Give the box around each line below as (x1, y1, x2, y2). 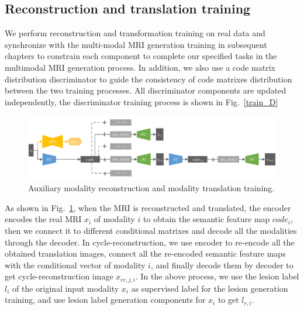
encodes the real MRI (5, 213, 82, 225)
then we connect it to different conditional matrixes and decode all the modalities (5, 224, 297, 237)
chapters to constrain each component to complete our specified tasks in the (5, 50, 277, 62)
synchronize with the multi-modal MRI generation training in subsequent (5, 38, 267, 50)
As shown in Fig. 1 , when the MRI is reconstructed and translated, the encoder (5, 201, 291, 213)
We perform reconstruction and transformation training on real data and (5, 27, 265, 39)
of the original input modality (12, 282, 119, 294)
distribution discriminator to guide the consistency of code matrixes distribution (5, 72, 292, 85)
